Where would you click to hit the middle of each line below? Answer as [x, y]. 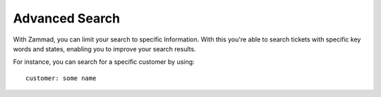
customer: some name [61, 78]
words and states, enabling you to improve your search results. [105, 48]
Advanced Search [67, 18]
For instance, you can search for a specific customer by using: [104, 62]
